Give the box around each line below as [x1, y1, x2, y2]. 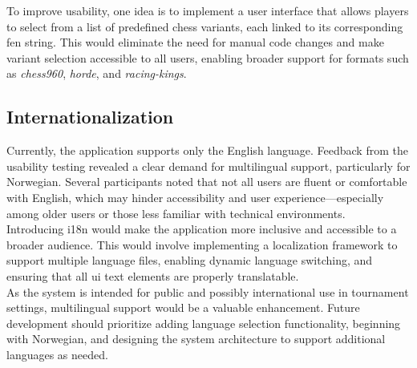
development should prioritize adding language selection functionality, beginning [6, 314, 401, 331]
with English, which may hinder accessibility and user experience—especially [6, 188, 384, 205]
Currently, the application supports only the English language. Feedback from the [6, 142, 408, 159]
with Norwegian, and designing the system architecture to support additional [6, 330, 386, 347]
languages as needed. [6, 346, 108, 362]
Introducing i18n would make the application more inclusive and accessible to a [6, 220, 397, 237]
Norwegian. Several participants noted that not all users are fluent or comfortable [6, 173, 407, 190]
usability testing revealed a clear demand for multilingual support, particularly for [6, 157, 411, 174]
